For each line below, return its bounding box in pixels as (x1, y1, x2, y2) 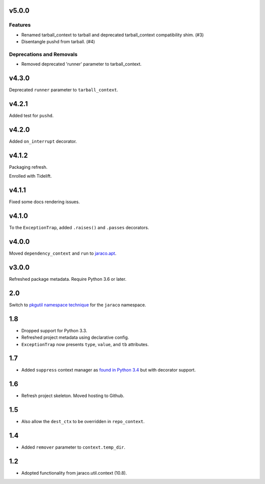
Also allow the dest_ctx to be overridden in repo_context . (21, 419, 145, 425)
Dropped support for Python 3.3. (21, 327, 87, 333)
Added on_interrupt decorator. (9, 138, 77, 144)
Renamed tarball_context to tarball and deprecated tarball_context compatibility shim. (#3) (21, 32, 204, 38)
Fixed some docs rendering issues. (9, 199, 80, 205)
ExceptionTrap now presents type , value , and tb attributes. (21, 341, 149, 347)
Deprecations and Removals (9, 51, 78, 57)
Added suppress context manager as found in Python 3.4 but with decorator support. (21, 367, 196, 373)
